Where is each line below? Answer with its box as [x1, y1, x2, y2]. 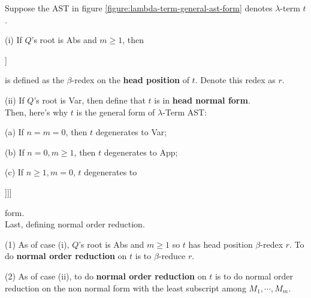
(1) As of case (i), [5, 238, 70, 250]
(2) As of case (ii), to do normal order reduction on [5, 269, 207, 282]
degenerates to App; [104, 145, 178, 158]
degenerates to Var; [95, 126, 167, 138]
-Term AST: [162, 105, 207, 118]
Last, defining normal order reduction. [5, 218, 145, 230]
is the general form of [76, 105, 155, 118]
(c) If [5, 166, 24, 178]
